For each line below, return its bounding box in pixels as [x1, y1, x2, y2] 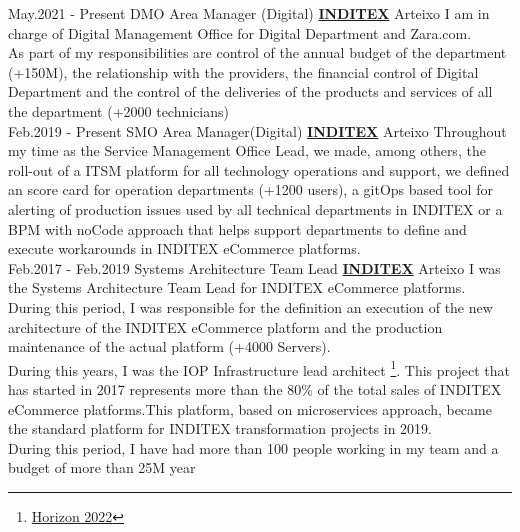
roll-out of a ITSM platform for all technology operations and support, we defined [8, 159, 510, 180]
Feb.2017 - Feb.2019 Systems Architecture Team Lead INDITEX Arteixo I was [8, 257, 501, 278]
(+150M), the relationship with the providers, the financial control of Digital [8, 61, 479, 82]
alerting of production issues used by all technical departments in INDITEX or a [8, 198, 503, 219]
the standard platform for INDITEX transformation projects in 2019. [8, 418, 433, 439]
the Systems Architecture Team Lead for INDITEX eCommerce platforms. [8, 277, 466, 298]
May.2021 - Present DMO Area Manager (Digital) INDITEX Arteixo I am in [8, 3, 490, 23]
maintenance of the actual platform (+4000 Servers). [8, 336, 331, 357]
